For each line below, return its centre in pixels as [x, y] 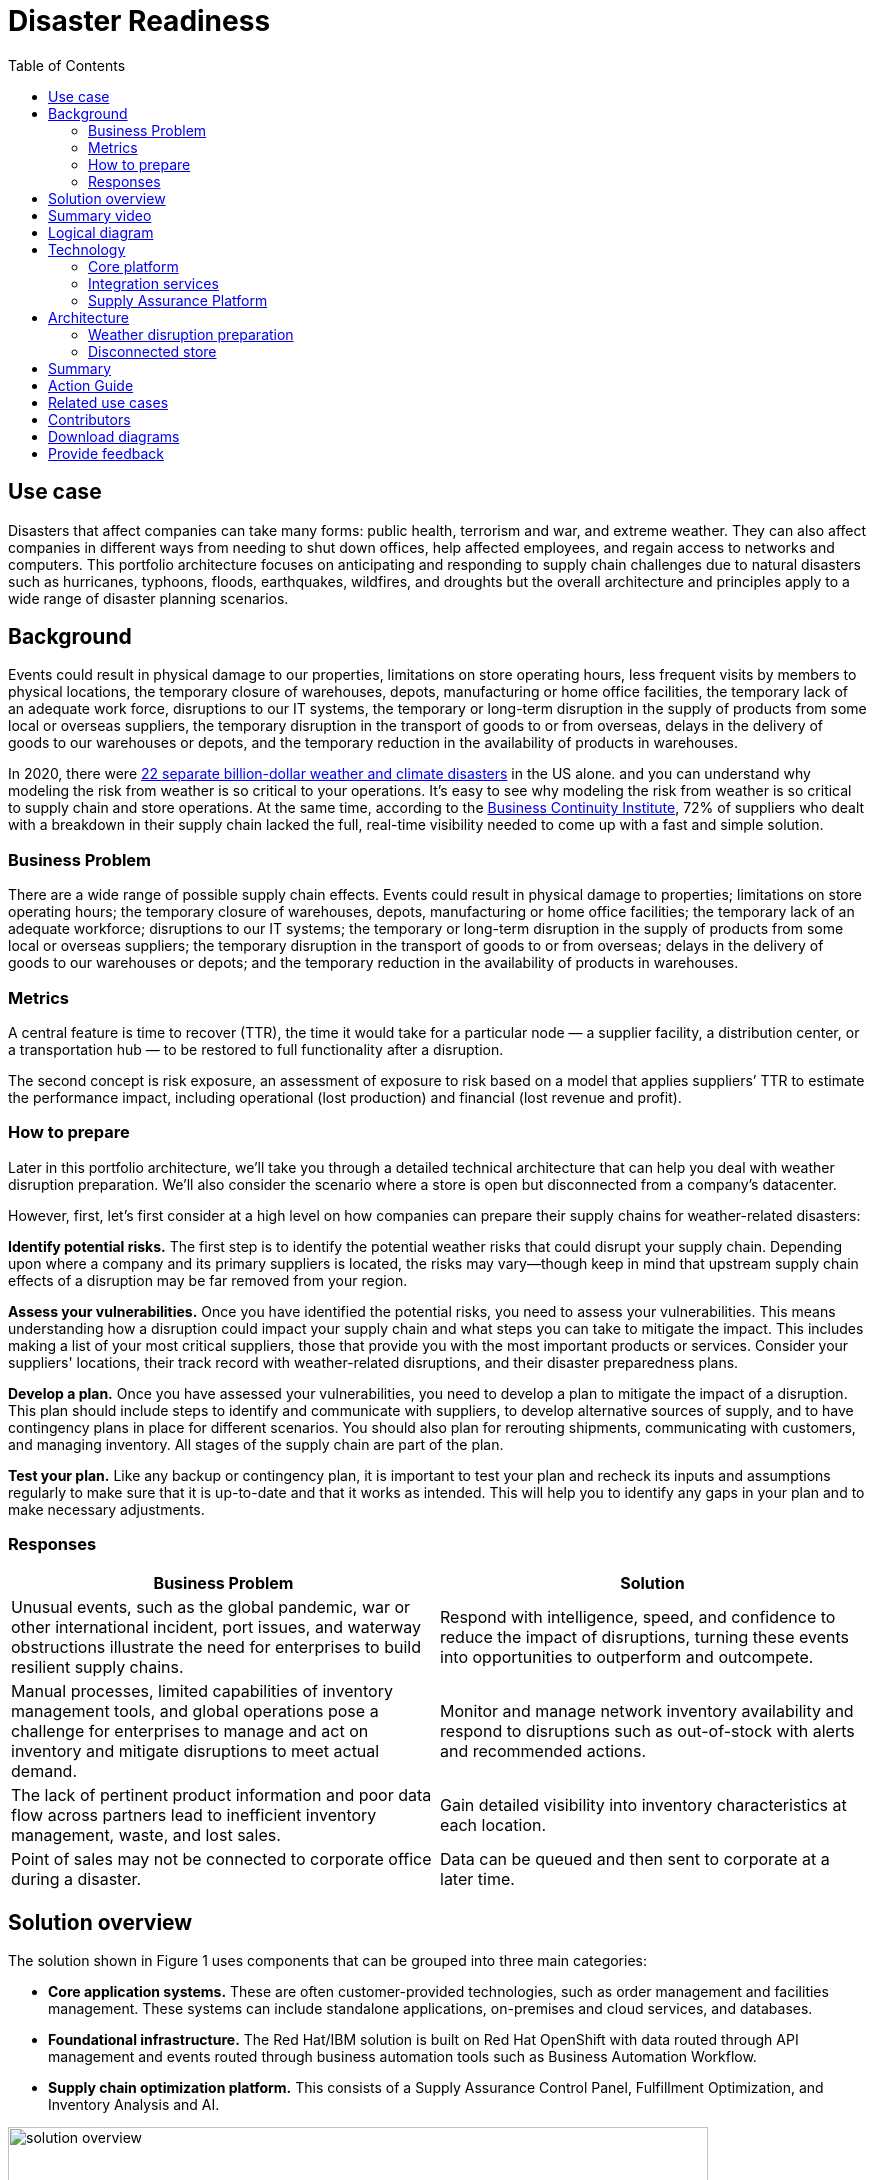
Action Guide [91, 385]
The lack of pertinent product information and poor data [221, 1795]
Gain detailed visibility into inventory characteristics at [643, 1805]
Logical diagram [101, 232]
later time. [477, 1879]
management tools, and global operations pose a [195, 1711]
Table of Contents [67, 65]
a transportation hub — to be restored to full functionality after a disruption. [256, 1049]
